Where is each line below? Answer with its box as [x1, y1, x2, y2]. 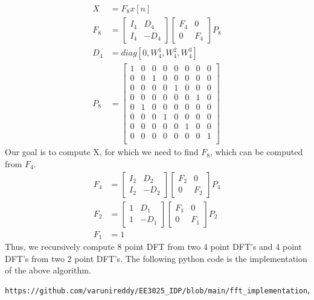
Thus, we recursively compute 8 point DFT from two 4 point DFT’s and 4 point [5, 240, 302, 253]
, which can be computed [210, 145, 303, 158]
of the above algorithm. [5, 264, 91, 276]
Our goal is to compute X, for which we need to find [5, 145, 199, 158]
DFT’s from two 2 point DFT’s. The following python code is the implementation [5, 252, 307, 264]
